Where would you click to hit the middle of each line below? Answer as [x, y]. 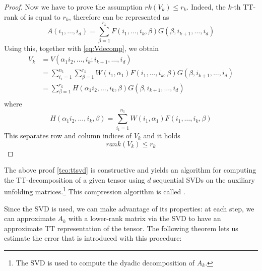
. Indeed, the [206, 7]
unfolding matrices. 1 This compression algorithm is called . [95, 191]
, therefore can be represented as [119, 16]
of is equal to [40, 16]
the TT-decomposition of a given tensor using [75, 179]
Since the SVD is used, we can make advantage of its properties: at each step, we [129, 208]
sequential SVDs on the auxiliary [204, 179]
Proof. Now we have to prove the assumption [73, 7]
